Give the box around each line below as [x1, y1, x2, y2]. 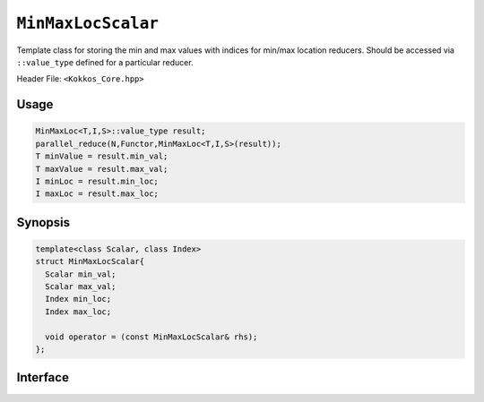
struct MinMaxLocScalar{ [35, 256, 145, 267]
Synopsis [16, 215, 71, 230]
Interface [16, 370, 69, 385]
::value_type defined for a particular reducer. [16, 56, 194, 67]
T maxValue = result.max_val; [35, 164, 169, 174]
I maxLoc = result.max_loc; [35, 189, 159, 199]
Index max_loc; [45, 306, 112, 317]
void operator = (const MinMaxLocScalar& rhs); [45, 331, 258, 342]
